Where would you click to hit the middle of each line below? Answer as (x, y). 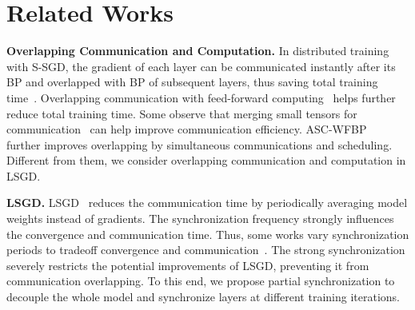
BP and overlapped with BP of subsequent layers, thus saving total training (192, 82)
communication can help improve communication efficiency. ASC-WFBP (187, 129)
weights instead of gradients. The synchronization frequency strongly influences (200, 219)
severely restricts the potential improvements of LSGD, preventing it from (188, 265)
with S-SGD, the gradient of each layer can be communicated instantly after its (201, 66)
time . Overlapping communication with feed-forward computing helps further (201, 97)
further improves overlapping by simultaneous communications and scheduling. (200, 144)
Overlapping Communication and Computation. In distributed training (198, 51)
